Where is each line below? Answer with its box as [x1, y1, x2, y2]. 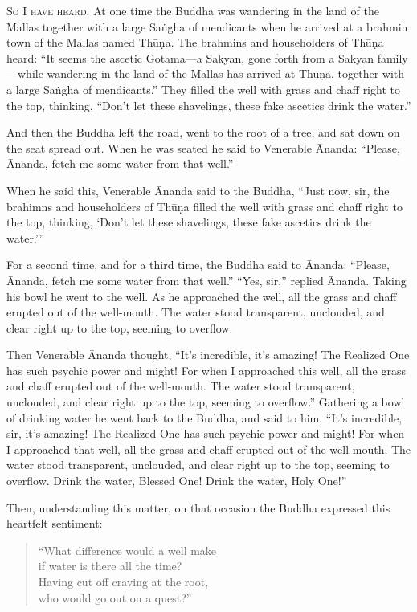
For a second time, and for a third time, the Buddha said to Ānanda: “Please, [6, 256, 390, 273]
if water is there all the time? [38, 557, 182, 574]
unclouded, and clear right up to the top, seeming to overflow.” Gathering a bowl [6, 394, 405, 410]
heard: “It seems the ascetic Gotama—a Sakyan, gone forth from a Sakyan [6, 49, 374, 66]
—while [6, 65, 43, 82]
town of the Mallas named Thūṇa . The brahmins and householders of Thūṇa [6, 34, 384, 51]
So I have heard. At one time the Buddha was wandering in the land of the [6, 2, 379, 18]
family [377, 49, 408, 66]
